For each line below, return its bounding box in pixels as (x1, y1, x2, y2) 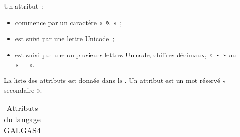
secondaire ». (4, 84, 42, 95)
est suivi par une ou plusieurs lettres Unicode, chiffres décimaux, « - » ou (15, 49, 236, 59)
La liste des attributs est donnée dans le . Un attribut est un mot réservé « (4, 75, 226, 85)
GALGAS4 (4, 124, 41, 136)
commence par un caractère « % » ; (15, 17, 122, 27)
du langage (4, 113, 41, 125)
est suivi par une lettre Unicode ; (15, 33, 115, 43)
